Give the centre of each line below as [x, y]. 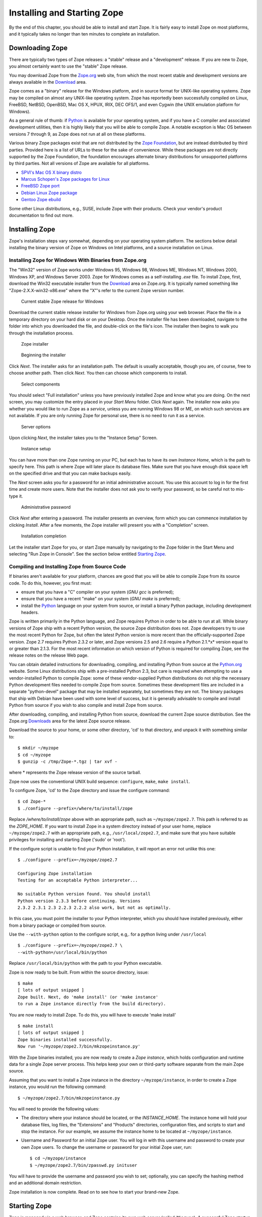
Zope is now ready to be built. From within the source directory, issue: [79, 972]
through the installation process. [41, 333]
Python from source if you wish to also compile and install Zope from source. [86, 705]
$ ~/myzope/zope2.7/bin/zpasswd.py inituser [84, 1165]
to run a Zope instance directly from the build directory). [92, 1004]
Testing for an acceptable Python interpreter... [78, 880]
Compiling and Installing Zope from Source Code [67, 566]
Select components [41, 384]
